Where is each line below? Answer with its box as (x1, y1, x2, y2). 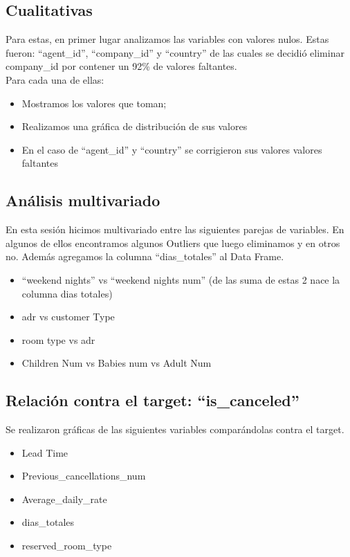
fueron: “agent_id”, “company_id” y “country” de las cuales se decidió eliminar (6, 45, 344, 60)
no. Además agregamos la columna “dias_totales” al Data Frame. (6, 249, 284, 264)
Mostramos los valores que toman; (21, 95, 167, 110)
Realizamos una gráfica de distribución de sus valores (21, 119, 248, 134)
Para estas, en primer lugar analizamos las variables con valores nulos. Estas (6, 32, 329, 46)
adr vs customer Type (21, 309, 115, 324)
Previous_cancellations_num (21, 468, 146, 483)
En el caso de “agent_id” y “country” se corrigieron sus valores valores (21, 142, 322, 156)
